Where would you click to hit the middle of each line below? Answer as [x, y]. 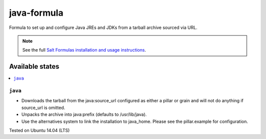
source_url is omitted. [43, 108]
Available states [34, 67]
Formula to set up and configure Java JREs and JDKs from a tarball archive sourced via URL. [103, 28]
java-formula [36, 13]
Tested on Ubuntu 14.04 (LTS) [39, 130]
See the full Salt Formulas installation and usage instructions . [84, 50]
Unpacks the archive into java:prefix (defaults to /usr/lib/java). [84, 114]
